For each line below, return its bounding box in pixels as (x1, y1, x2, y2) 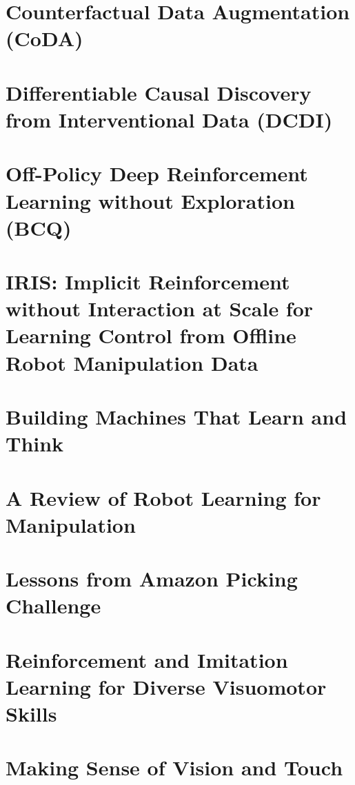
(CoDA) (6, 24, 83, 52)
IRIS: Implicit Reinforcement (6, 267, 290, 296)
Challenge (6, 591, 101, 620)
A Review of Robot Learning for (6, 483, 321, 511)
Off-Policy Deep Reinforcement (6, 159, 308, 187)
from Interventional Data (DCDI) (6, 105, 333, 133)
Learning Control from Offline (6, 321, 296, 349)
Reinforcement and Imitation (6, 645, 288, 673)
